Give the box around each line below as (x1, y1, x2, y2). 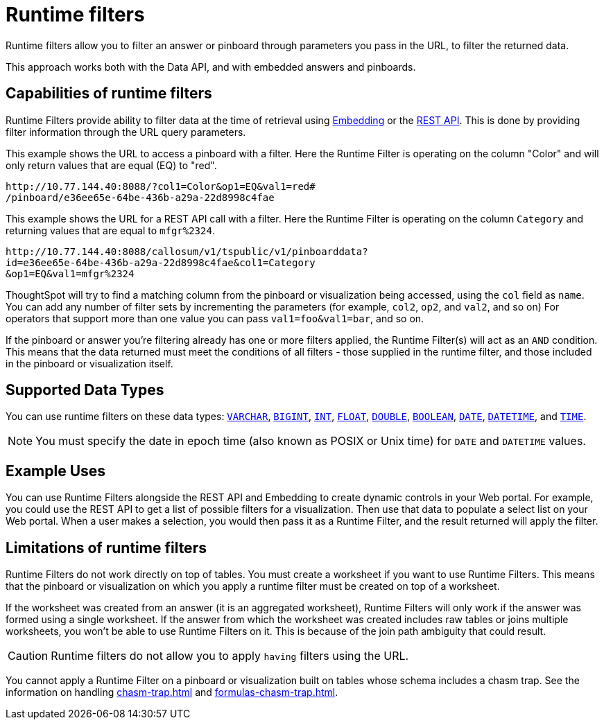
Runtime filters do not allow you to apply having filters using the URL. (51, 649, 409, 663)
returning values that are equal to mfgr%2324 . (6, 224, 215, 236)
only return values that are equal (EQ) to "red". (6, 159, 217, 171)
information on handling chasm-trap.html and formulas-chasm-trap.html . (6, 686, 338, 699)
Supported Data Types (6, 381, 164, 399)
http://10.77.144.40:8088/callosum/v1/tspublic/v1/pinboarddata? (6, 245, 368, 257)
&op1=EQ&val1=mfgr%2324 (6, 268, 135, 279)
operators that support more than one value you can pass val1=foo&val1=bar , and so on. (6, 312, 424, 324)
